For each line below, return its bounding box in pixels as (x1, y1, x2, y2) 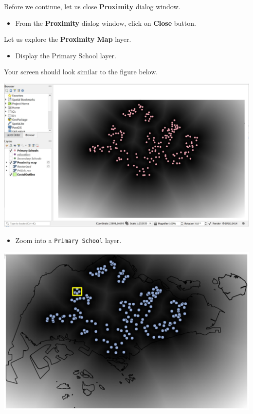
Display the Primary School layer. (15, 50, 116, 60)
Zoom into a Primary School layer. (15, 235, 122, 245)
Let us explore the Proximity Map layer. (4, 34, 131, 44)
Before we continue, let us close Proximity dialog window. (4, 1, 181, 11)
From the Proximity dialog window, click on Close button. (15, 17, 196, 28)
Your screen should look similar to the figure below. (4, 67, 158, 77)
